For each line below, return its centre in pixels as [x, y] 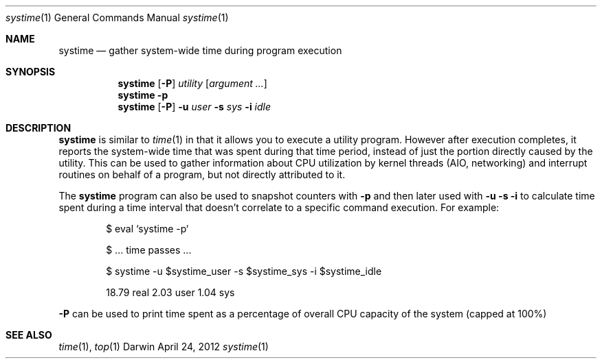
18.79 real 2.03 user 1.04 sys [170, 292]
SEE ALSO [29, 335]
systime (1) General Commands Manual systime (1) [117, 17]
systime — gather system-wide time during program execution [200, 50]
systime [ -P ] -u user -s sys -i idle [194, 107]
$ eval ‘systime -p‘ [147, 229]
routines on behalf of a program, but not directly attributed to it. [202, 174]
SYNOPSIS [31, 72]
